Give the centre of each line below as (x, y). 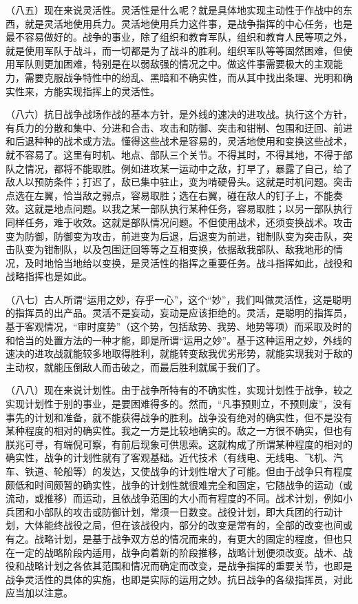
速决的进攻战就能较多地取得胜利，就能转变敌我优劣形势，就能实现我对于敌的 (179, 353)
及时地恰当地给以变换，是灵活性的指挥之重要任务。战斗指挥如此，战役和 (188, 262)
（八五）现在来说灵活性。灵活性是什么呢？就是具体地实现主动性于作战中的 (174, 10)
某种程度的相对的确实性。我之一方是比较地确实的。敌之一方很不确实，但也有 (179, 431)
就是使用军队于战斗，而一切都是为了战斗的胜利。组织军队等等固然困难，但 (174, 50)
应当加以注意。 (39, 593)
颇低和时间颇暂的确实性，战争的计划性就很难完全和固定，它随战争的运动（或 (179, 484)
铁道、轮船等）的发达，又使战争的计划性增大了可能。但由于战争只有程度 (188, 471)
